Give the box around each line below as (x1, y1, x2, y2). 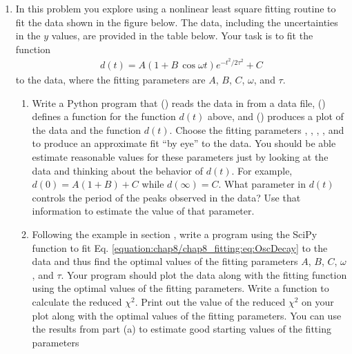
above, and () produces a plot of (207, 109, 344, 124)
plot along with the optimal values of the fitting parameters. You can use (32, 308, 342, 322)
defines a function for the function (32, 109, 176, 124)
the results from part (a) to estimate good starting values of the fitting (32, 322, 331, 336)
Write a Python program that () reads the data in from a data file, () (32, 95, 326, 110)
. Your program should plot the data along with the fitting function (61, 267, 347, 282)
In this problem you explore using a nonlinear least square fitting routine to (15, 1, 336, 15)
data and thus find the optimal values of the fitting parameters (32, 254, 298, 268)
